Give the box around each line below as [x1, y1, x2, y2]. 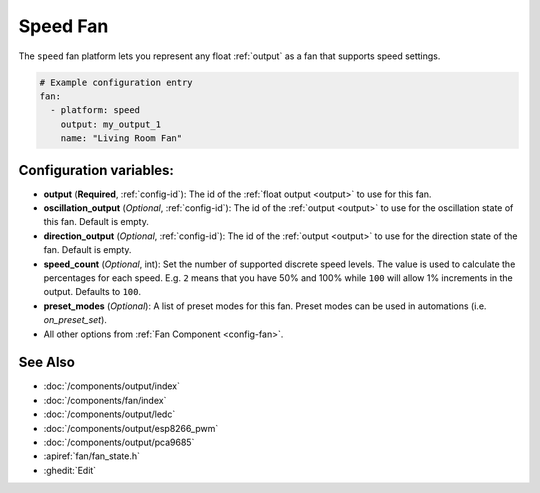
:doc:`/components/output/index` [43, 380, 180, 392]
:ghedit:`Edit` [43, 464, 97, 476]
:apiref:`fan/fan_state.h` [43, 450, 140, 462]
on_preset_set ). [43, 314, 107, 326]
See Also [18, 354, 75, 371]
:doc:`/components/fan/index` [43, 394, 167, 406]
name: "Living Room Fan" [60, 133, 183, 144]
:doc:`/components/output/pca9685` [43, 436, 195, 448]
